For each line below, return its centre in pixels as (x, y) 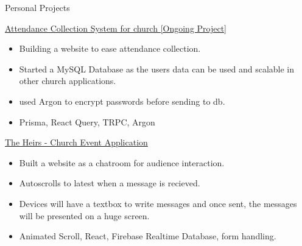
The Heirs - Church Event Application (76, 142)
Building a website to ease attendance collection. (110, 48)
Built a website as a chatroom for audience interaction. (122, 162)
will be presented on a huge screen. (84, 215)
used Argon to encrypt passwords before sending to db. (122, 101)
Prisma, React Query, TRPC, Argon (87, 121)
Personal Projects (37, 7)
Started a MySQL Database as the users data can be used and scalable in (157, 69)
